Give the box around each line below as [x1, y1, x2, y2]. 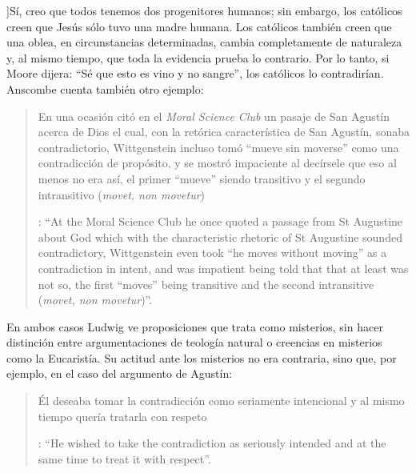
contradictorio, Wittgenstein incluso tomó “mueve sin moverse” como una [38, 138, 399, 155]
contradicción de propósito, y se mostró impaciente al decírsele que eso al [38, 154, 397, 171]
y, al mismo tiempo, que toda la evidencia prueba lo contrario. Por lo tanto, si [6, 49, 390, 66]
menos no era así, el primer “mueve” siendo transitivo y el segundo [38, 170, 366, 186]
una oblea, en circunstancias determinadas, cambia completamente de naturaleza [6, 34, 402, 50]
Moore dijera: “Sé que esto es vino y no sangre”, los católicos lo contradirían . [6, 65, 384, 82]
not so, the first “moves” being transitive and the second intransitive [38, 275, 374, 292]
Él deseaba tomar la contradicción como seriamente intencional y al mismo [38, 392, 405, 409]
